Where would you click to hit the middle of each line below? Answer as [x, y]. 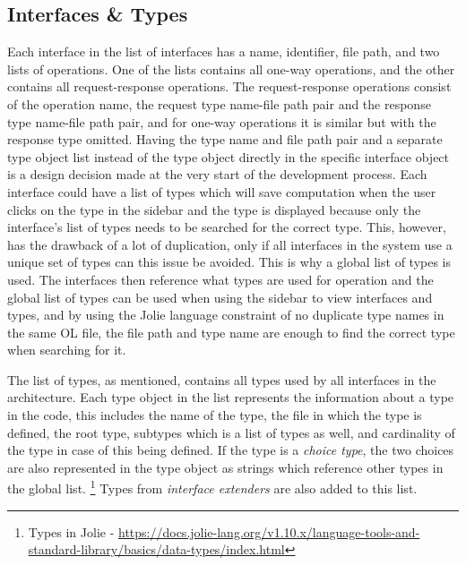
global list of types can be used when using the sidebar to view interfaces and [220, 297]
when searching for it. [67, 350]
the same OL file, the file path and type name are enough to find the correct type [231, 332]
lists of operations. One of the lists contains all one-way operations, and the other [231, 68]
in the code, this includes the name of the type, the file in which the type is [215, 415]
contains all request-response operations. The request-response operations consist [229, 86]
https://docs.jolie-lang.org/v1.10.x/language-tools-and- [269, 531]
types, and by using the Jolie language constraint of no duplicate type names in [226, 315]
